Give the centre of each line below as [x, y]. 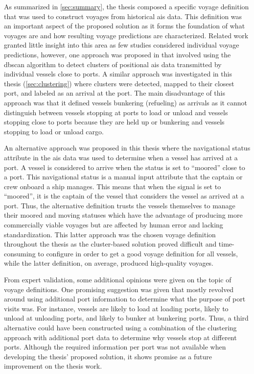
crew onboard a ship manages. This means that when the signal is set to [113, 186]
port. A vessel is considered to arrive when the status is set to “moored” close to [125, 167]
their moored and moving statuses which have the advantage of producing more [123, 215]
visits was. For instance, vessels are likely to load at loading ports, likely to [116, 308]
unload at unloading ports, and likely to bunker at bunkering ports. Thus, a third [126, 318]
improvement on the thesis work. [53, 366]
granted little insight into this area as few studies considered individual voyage [122, 45]
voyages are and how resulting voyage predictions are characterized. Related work [126, 35]
